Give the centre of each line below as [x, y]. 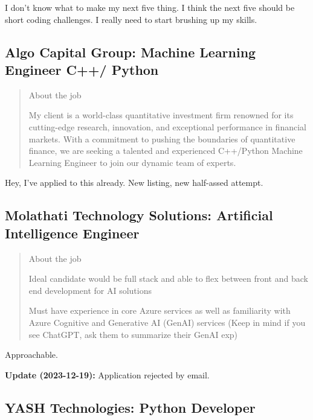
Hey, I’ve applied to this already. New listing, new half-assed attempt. [134, 183]
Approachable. [31, 355]
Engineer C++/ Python [82, 69]
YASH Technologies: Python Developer [130, 407]
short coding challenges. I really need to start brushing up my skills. [131, 19]
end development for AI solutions [90, 290]
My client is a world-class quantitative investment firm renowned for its [161, 115]
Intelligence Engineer [72, 233]
